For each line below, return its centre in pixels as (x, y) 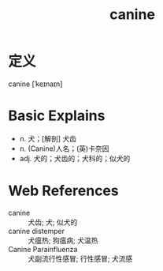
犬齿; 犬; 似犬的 (53, 222)
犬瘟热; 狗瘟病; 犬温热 (63, 240)
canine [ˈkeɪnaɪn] (35, 84)
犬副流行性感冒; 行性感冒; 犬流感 (80, 258)
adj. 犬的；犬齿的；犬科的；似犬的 (75, 158)
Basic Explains (57, 116)
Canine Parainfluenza (43, 249)
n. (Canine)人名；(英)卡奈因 (64, 149)
